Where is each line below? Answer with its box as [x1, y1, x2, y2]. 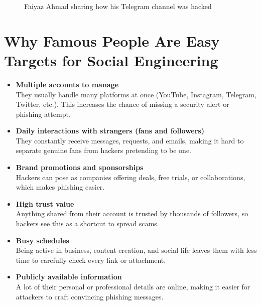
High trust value [16, 198, 74, 209]
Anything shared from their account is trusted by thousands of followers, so [16, 208, 248, 219]
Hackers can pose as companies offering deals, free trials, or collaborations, [16, 172, 245, 182]
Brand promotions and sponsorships [16, 162, 144, 173]
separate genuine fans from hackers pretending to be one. [16, 145, 192, 156]
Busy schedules [16, 235, 69, 245]
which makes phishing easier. [16, 182, 105, 192]
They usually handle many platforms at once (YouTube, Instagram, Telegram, [16, 89, 256, 99]
